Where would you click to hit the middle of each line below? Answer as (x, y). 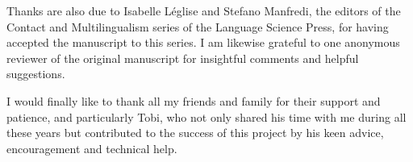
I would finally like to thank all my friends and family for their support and (194, 100)
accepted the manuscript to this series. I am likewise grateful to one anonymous (203, 42)
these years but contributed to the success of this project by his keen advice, (195, 133)
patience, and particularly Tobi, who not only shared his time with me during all (206, 116)
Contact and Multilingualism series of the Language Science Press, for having (198, 26)
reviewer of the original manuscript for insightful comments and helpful (183, 58)
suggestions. (36, 74)
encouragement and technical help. (92, 148)
